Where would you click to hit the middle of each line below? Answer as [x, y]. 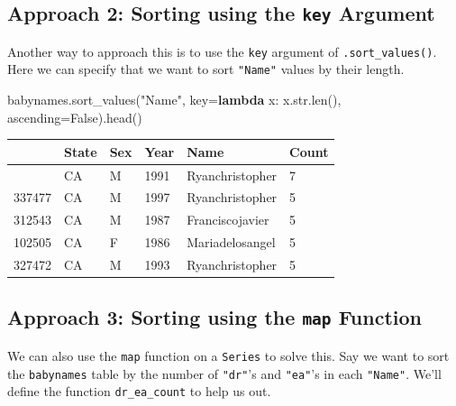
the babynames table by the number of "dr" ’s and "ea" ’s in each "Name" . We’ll [224, 373]
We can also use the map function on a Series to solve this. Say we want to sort [228, 355]
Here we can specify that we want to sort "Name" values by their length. [206, 69]
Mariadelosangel [231, 242]
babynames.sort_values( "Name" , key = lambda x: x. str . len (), [174, 100]
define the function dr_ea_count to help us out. [139, 391]
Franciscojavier [228, 220]
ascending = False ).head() [75, 117]
